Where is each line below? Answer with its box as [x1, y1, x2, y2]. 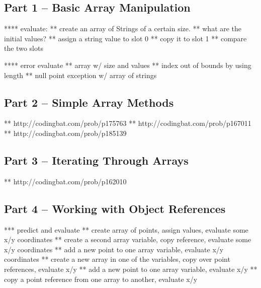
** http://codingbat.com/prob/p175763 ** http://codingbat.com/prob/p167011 [4, 118, 251, 128]
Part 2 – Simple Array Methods [4, 94, 174, 110]
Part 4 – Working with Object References [4, 200, 226, 216]
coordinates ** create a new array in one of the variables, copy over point [4, 254, 230, 264]
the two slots [4, 43, 43, 53]
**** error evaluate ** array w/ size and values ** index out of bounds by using [4, 59, 251, 70]
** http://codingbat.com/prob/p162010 [4, 176, 127, 186]
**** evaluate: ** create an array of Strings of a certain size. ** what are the [4, 23, 242, 34]
